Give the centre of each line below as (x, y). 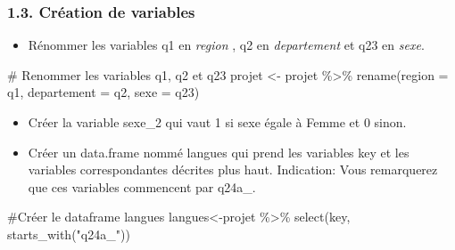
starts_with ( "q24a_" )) (69, 234)
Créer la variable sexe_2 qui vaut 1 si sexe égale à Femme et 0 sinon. (217, 122)
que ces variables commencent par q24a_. (142, 186)
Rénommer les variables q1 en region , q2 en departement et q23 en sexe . (226, 45)
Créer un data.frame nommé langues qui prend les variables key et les (219, 152)
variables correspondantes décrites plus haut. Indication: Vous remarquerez (233, 169)
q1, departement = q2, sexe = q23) (103, 92)
